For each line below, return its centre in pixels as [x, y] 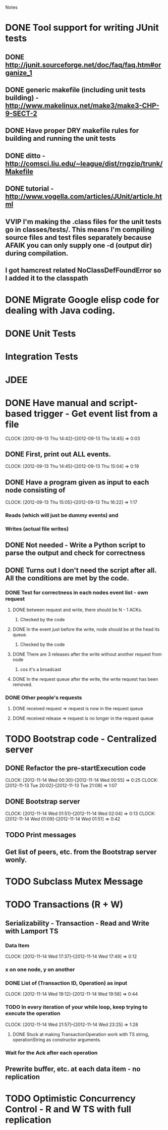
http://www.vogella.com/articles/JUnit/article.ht [84, 197]
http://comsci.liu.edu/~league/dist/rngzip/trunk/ [84, 164]
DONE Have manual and [56, 403]
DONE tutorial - [30, 189]
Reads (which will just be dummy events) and [62, 515]
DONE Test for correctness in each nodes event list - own [77, 593]
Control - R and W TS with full [68, 1109]
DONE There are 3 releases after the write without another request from [87, 654]
